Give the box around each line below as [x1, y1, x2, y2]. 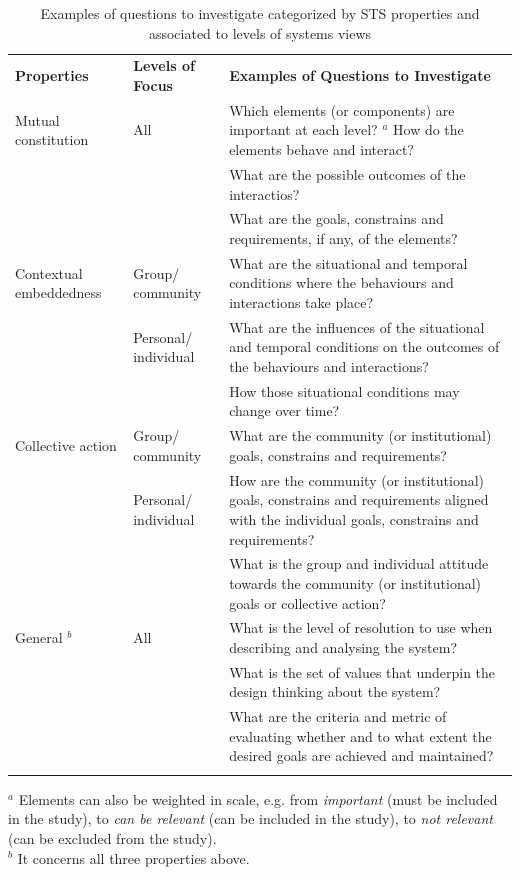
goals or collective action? [229, 592, 386, 613]
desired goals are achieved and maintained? [229, 745, 494, 766]
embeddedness [15, 282, 102, 303]
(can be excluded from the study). [8, 827, 217, 848]
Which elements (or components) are [229, 99, 455, 120]
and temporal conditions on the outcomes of [229, 336, 500, 357]
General [15, 627, 63, 648]
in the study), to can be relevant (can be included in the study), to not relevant [8, 808, 493, 829]
